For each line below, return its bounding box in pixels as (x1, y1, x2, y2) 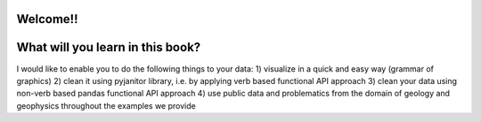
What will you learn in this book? (16, 40, 201, 55)
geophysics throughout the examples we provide (16, 100, 196, 111)
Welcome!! (16, 11, 79, 27)
